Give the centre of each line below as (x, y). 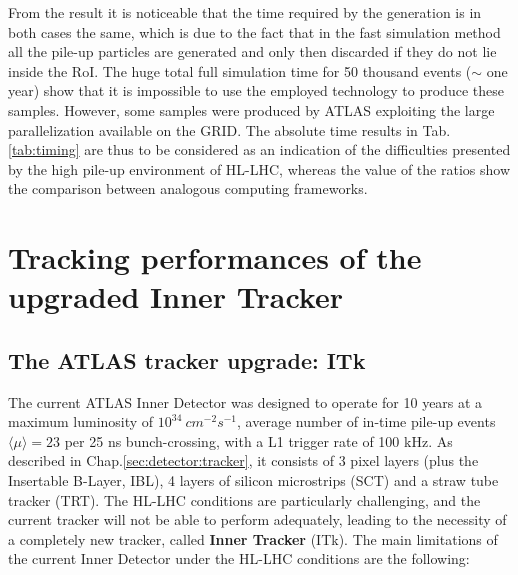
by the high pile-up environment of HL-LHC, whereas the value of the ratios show (259, 168)
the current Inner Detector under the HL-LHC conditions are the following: (239, 558)
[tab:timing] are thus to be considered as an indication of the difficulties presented (259, 149)
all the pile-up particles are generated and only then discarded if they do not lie (252, 51)
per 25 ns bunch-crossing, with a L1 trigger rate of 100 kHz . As (258, 440)
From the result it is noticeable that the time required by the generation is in (245, 12)
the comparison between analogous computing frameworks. (188, 188)
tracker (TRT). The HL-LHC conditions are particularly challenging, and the (244, 499)
